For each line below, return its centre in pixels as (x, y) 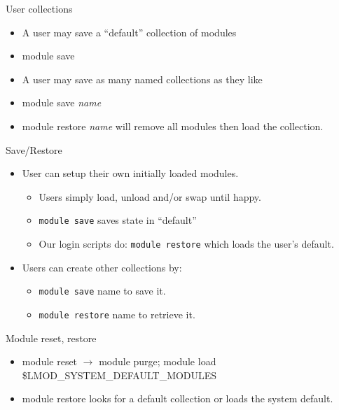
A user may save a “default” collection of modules (129, 32)
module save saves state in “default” (118, 220)
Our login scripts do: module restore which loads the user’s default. (186, 243)
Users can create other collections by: (102, 267)
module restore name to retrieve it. (117, 314)
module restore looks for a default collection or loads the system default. (178, 398)
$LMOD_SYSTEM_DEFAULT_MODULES (119, 375)
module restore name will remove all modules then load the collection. (173, 126)
